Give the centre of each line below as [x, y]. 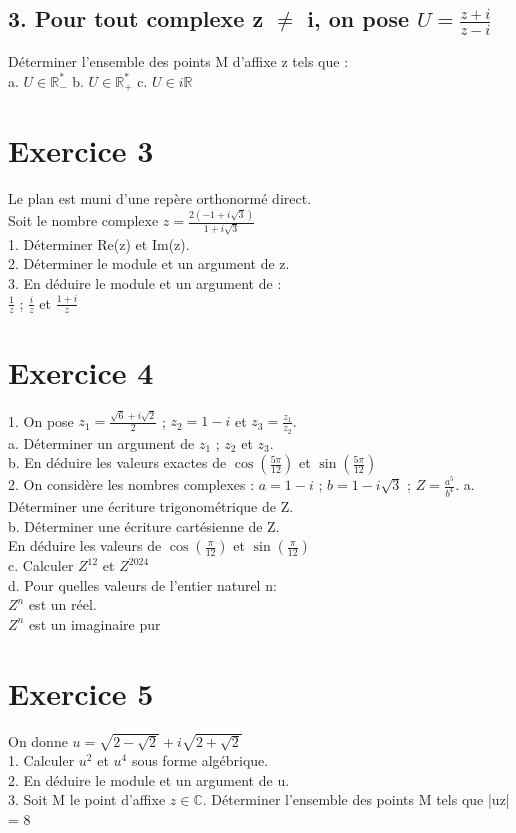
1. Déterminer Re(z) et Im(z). [99, 243]
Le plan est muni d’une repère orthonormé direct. [160, 198]
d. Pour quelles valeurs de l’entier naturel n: [142, 584]
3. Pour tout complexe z [136, 18]
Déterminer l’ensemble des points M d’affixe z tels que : [178, 61]
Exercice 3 [81, 150]
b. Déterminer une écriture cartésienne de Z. [144, 525]
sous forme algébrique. [200, 760]
